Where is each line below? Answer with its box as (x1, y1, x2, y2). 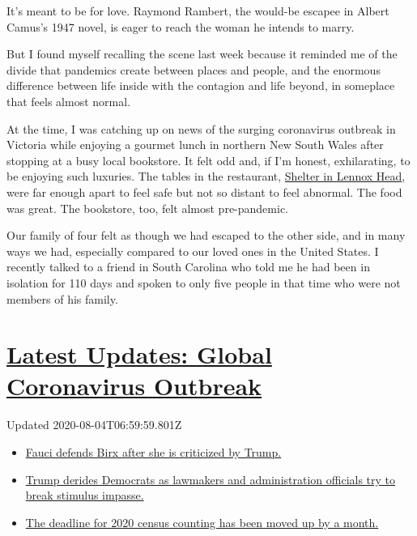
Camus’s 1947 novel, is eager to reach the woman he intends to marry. (6, 18, 355, 35)
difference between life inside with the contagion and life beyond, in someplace (6, 77, 395, 94)
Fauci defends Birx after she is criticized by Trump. (25, 444, 282, 460)
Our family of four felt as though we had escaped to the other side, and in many (6, 227, 406, 244)
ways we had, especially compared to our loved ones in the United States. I (6, 242, 379, 259)
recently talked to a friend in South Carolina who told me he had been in (6, 258, 370, 275)
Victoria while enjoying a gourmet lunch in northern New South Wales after (6, 136, 384, 153)
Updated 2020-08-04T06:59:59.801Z (6, 416, 182, 433)
